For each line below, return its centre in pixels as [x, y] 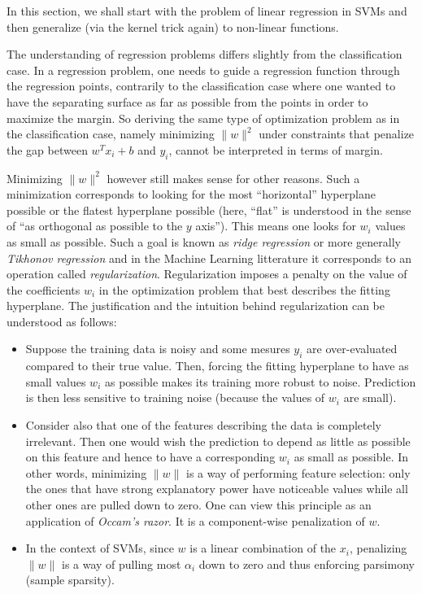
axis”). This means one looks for [276, 226]
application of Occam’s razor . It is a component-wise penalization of [195, 520]
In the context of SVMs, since [100, 548]
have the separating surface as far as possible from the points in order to [187, 101]
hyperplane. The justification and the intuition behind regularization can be [196, 306]
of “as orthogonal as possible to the [95, 226]
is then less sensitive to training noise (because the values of [175, 397]
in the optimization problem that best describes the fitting [244, 289]
